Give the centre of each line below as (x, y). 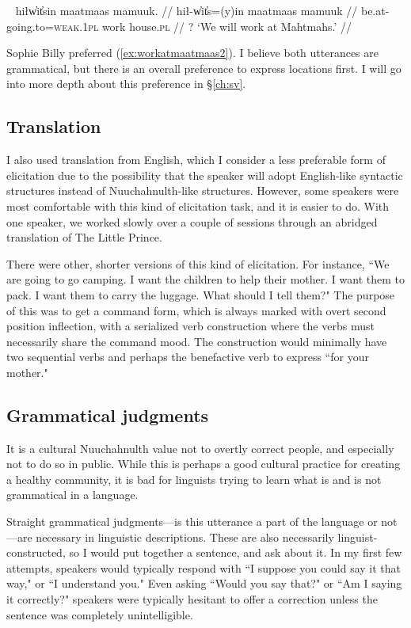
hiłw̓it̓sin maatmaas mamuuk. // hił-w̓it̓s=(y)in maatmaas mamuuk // (186, 10)
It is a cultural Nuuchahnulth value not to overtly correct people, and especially (200, 448)
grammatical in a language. (72, 495)
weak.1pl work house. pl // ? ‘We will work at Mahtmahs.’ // (202, 26)
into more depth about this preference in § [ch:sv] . (126, 84)
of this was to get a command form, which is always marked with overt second (196, 310)
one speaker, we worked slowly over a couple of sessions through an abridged (192, 221)
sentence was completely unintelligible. (100, 614)
